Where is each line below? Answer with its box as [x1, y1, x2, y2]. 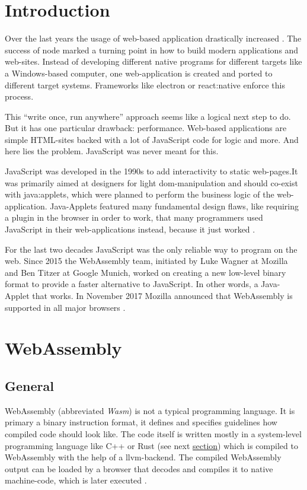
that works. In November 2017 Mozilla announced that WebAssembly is [32, 289, 293, 301]
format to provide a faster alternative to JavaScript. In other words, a [5, 278, 258, 290]
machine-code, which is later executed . [5, 474, 147, 486]
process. [5, 90, 34, 103]
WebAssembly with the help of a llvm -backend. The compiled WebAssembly [5, 451, 282, 463]
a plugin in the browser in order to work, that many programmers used [5, 211, 263, 224]
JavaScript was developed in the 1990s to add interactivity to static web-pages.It [5, 165, 298, 177]
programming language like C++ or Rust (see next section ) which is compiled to [5, 439, 298, 451]
